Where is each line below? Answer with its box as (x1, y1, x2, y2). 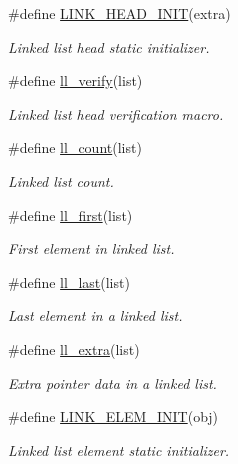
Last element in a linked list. (8, 305, 183, 326)
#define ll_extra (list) (8, 338, 140, 359)
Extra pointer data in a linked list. (8, 372, 217, 393)
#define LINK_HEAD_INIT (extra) (8, 3, 231, 23)
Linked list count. (8, 170, 114, 191)
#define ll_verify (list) (8, 70, 143, 91)
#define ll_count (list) (8, 137, 142, 158)
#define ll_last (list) (8, 271, 130, 292)
